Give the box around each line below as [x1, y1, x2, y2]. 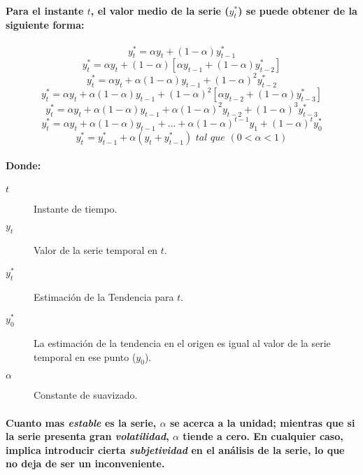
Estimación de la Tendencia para [34, 289, 174, 304]
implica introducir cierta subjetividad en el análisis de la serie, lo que [6, 442, 345, 457]
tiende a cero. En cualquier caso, [183, 429, 343, 444]
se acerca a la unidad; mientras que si [170, 415, 355, 430]
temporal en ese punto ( [34, 349, 136, 364]
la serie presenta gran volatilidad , [6, 429, 169, 444]
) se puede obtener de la [238, 3, 357, 17]
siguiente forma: [6, 17, 85, 32]
